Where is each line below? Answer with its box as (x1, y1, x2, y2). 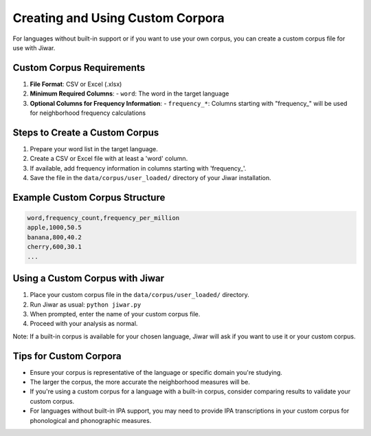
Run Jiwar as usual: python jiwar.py (30, 300, 142, 309)
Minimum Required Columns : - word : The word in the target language (30, 89, 229, 98)
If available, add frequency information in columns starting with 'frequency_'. (30, 164, 247, 172)
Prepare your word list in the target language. (30, 144, 158, 153)
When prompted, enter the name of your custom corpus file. (30, 309, 201, 318)
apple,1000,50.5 (27, 224, 82, 232)
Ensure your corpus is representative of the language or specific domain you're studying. (30, 368, 283, 376)
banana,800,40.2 (27, 233, 82, 241)
